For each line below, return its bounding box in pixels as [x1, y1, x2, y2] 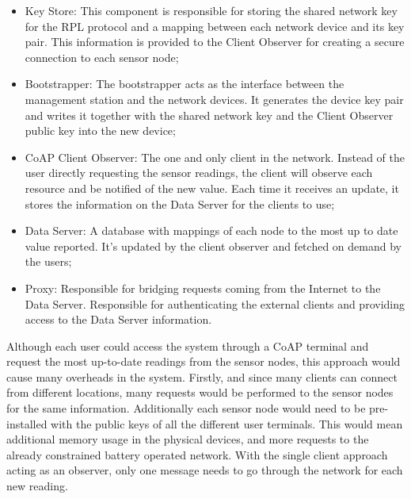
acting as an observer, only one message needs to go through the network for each [6, 462, 403, 478]
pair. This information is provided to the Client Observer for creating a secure [25, 33, 405, 50]
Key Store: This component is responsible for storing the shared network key [25, 2, 398, 18]
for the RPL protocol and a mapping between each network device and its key [25, 17, 405, 34]
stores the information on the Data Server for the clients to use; [25, 195, 335, 212]
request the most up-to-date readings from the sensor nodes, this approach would [6, 353, 401, 370]
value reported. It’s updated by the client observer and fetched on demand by [25, 237, 401, 254]
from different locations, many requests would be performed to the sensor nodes [6, 384, 394, 401]
